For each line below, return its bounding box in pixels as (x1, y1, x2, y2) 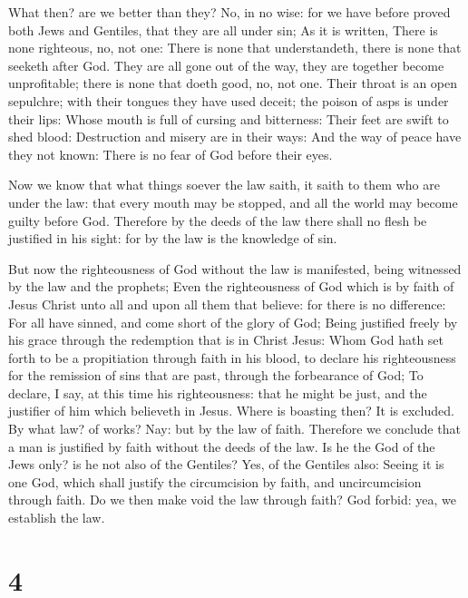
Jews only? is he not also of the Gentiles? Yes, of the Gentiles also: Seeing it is (8, 455, 444, 474)
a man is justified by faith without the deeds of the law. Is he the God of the (8, 436, 435, 456)
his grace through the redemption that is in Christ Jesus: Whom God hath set (8, 330, 444, 349)
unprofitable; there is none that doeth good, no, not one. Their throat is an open (8, 74, 458, 93)
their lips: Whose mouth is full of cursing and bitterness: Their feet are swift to (8, 109, 449, 128)
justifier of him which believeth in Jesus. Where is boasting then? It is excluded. (8, 401, 454, 420)
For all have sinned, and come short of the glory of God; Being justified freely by (8, 312, 458, 331)
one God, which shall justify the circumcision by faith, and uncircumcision (8, 472, 422, 491)
